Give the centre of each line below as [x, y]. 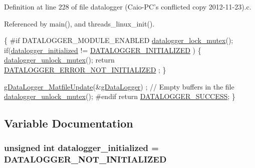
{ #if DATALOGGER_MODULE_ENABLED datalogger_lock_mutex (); [119, 40]
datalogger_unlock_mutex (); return [59, 60]
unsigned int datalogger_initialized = [81, 148]
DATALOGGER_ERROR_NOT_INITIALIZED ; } [85, 69]
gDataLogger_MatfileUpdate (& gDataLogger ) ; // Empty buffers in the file [119, 86]
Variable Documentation [69, 123]
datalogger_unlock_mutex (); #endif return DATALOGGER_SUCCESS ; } [120, 96]
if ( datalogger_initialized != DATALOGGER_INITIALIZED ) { [103, 50]
